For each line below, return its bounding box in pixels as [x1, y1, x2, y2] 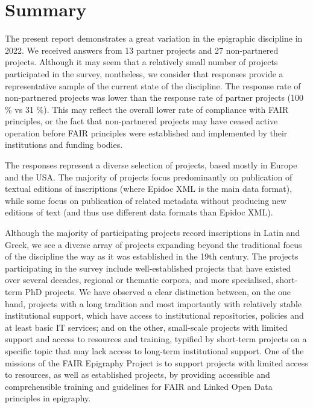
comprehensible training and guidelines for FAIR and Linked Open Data [5, 380, 273, 392]
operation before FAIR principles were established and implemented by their [5, 126, 288, 139]
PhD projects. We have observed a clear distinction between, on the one [25, 285, 291, 298]
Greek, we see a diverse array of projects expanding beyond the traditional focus [5, 238, 302, 250]
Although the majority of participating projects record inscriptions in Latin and [5, 226, 300, 239]
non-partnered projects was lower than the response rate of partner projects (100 [5, 91, 304, 104]
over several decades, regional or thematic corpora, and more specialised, [5, 273, 274, 286]
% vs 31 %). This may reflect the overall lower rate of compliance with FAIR [5, 103, 289, 115]
